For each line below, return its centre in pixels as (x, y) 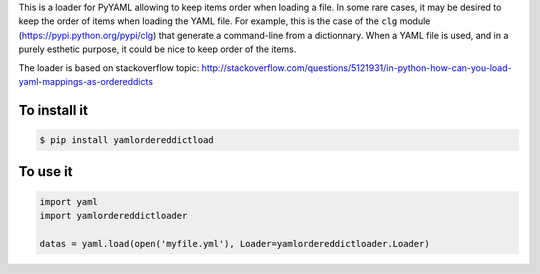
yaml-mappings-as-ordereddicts (86, 81)
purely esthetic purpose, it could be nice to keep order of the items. (157, 49)
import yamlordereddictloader (113, 215)
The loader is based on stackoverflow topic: (109, 67)
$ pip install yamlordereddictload (126, 139)
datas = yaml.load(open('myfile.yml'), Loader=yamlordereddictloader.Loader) (234, 243)
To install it (53, 110)
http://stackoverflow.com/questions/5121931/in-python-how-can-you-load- (356, 67)
